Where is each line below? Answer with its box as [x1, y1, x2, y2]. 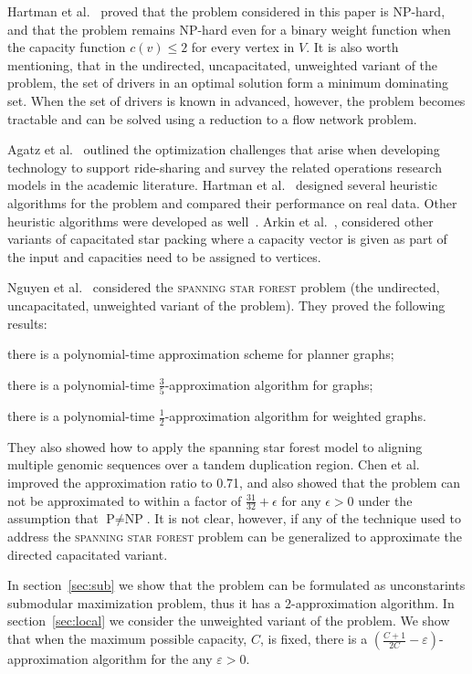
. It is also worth [306, 37, 399, 57]
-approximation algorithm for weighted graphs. [164, 406, 426, 425]
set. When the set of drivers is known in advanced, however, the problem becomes [7, 90, 466, 110]
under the [358, 490, 413, 510]
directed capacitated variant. [7, 544, 168, 563]
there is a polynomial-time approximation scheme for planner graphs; [7, 344, 394, 363]
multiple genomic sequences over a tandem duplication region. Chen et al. [7, 455, 420, 474]
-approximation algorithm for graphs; [164, 374, 373, 394]
